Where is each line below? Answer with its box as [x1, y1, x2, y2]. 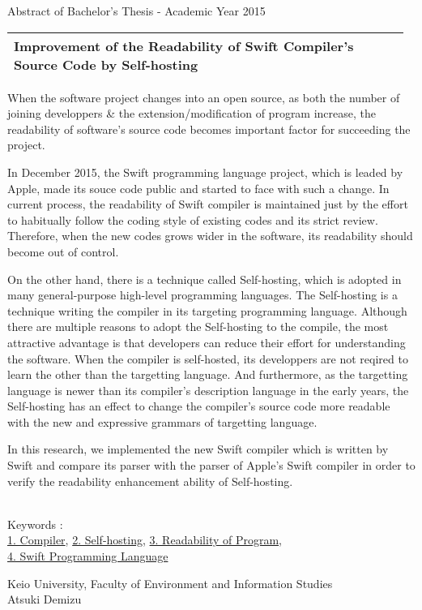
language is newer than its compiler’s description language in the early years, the [7, 381, 409, 398]
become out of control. [7, 243, 119, 260]
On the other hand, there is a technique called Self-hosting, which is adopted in [7, 270, 402, 287]
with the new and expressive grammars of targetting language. [7, 413, 318, 430]
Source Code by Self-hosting [14, 54, 198, 74]
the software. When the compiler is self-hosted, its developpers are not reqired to [7, 350, 408, 367]
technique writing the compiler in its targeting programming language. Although [7, 302, 407, 319]
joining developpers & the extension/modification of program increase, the [7, 105, 377, 122]
